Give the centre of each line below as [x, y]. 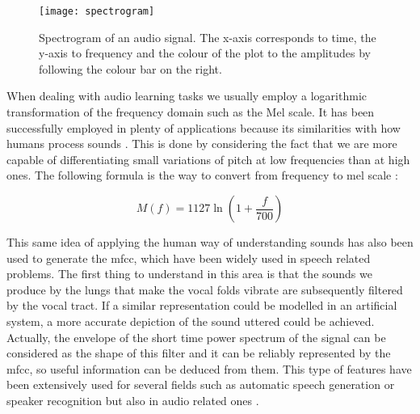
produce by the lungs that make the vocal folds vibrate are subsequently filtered [205, 289]
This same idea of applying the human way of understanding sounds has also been [210, 242]
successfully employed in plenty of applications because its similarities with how [204, 127]
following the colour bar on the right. [130, 68]
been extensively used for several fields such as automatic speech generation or [201, 384]
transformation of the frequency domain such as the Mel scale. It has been [191, 112]
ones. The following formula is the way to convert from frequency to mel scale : [202, 175]
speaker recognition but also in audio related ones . [133, 400]
